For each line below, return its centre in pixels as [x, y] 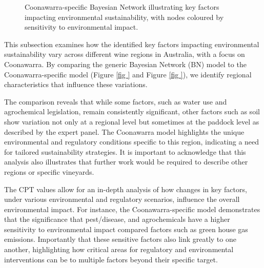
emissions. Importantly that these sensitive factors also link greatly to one [120, 239]
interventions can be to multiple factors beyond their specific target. [111, 259]
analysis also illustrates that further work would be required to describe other [126, 162]
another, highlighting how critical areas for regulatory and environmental [119, 249]
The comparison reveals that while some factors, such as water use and [116, 101]
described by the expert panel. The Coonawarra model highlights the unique [124, 131]
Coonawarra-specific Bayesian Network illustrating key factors [122, 7]
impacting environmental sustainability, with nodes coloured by [124, 17]
